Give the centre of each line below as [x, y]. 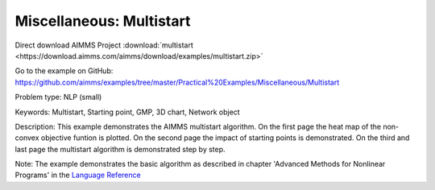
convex [27, 138]
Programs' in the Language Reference [78, 175]
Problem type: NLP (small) [58, 97]
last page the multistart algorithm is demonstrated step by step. [120, 149]
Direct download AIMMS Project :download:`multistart [104, 45]
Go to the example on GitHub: [64, 71]
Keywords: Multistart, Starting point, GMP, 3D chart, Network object [128, 112]
